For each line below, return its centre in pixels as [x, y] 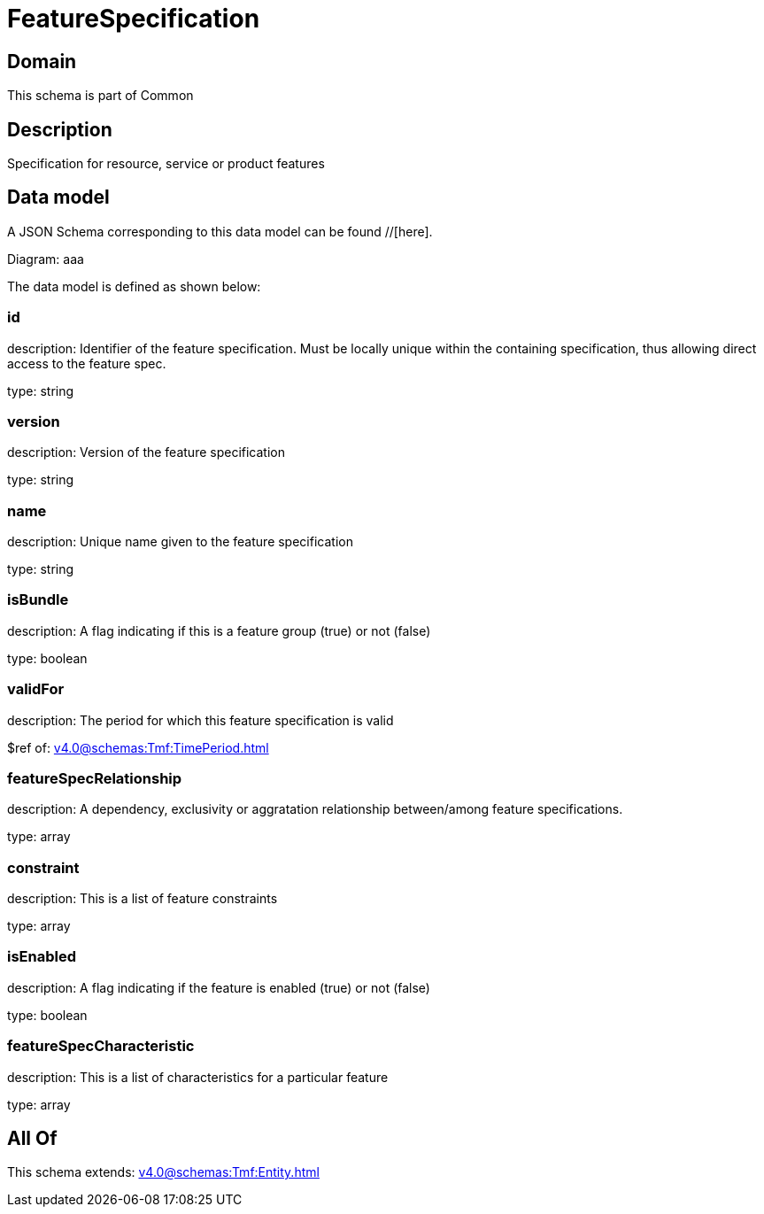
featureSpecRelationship [95, 778]
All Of [32, 1139]
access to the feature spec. [87, 363]
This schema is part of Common [100, 96]
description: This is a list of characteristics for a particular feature [198, 1077]
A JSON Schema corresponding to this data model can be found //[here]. [220, 231]
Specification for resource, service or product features [166, 164]
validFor [36, 689]
